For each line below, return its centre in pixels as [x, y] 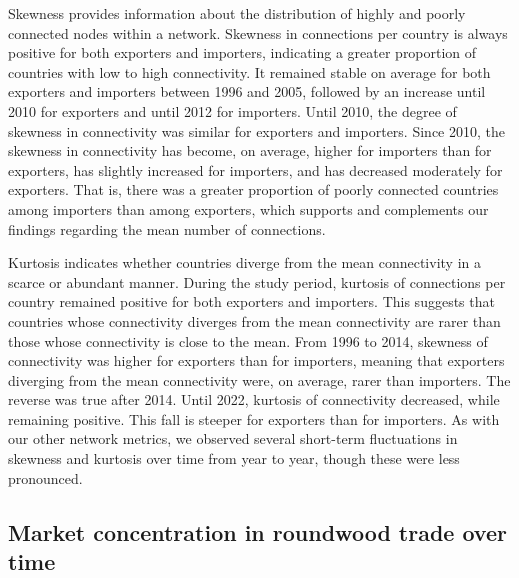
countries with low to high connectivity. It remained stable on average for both [249, 71]
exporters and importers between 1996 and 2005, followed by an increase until [247, 91]
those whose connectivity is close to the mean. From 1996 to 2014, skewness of [248, 340]
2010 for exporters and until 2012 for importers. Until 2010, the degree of [232, 110]
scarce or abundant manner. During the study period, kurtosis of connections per [257, 281]
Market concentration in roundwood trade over [257, 531]
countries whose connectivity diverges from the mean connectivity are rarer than [254, 320]
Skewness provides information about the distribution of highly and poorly [237, 13]
